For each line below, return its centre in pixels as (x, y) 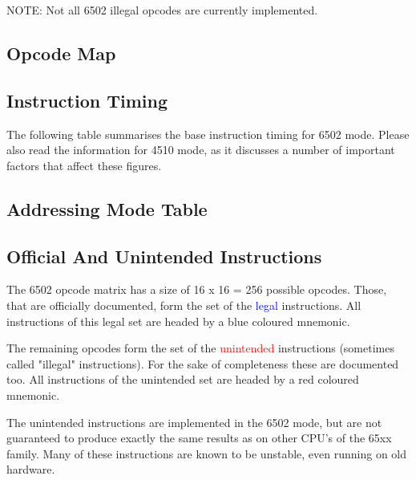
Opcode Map (61, 53)
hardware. (31, 469)
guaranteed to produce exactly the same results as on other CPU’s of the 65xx (199, 438)
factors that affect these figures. (84, 165)
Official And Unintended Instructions (164, 256)
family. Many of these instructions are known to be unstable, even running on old (207, 453)
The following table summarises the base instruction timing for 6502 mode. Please (208, 134)
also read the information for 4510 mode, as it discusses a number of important (201, 150)
